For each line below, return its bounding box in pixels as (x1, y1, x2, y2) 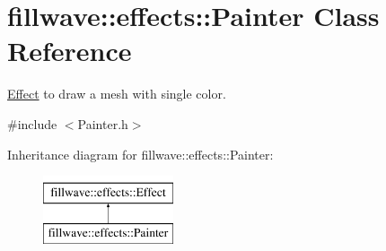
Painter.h (77, 114, 128, 133)
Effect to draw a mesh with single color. (7, 84, 226, 103)
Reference (7, 32, 132, 69)
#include (7, 114, 57, 133)
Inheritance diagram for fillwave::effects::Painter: (7, 144, 274, 163)
